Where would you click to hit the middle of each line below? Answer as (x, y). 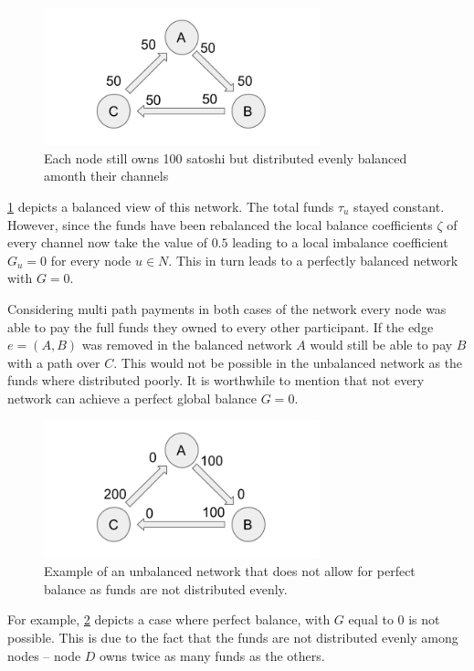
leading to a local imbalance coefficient (340, 242)
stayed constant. (399, 206)
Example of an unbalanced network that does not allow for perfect (230, 571)
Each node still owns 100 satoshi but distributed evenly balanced (226, 157)
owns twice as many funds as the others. (212, 655)
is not (424, 619)
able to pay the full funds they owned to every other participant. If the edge (221, 326)
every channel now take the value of (107, 242)
